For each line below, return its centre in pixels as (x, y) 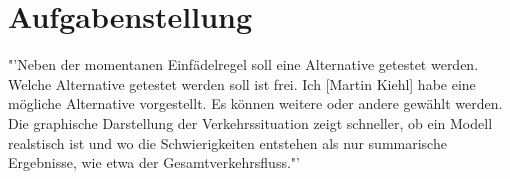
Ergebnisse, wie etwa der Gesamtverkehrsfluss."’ (154, 162)
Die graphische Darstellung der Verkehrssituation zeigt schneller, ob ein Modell (250, 122)
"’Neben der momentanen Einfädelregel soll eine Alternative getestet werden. (243, 64)
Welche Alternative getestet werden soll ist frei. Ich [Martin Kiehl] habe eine (242, 83)
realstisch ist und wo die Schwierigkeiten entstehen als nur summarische (227, 142)
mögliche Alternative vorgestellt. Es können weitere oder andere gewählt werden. (255, 103)
